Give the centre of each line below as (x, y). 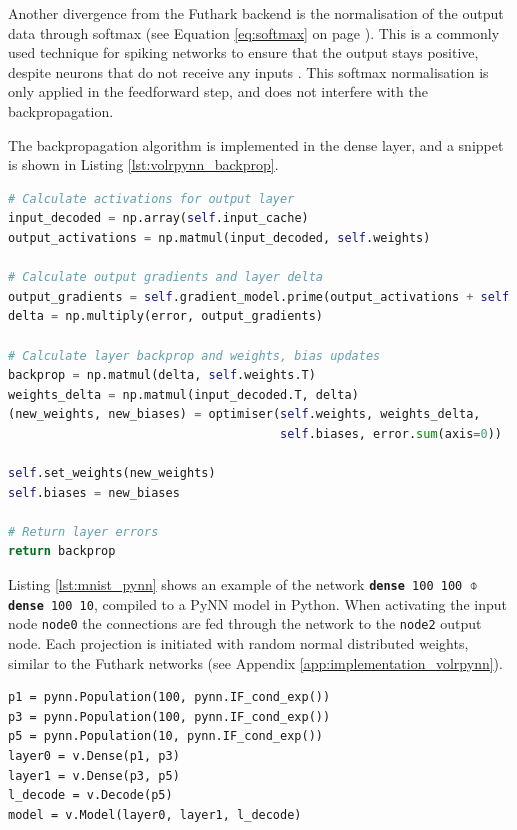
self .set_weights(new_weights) (112, 473)
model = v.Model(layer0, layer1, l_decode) (155, 814)
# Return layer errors (83, 531)
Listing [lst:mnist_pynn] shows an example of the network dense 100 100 (235, 584)
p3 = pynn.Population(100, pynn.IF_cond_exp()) (169, 716)
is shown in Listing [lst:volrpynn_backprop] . (143, 164)
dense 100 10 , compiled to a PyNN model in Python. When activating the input (257, 603)
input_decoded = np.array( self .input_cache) (158, 218)
